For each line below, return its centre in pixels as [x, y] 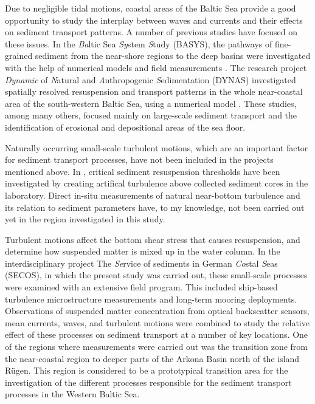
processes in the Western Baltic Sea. [72, 394]
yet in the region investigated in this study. [85, 219]
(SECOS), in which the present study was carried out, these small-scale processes [156, 275]
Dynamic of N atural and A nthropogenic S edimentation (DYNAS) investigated [151, 79]
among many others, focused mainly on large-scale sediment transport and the [151, 115]
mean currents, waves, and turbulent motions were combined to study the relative [157, 322]
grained [19, 56]
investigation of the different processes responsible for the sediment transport [148, 382]
